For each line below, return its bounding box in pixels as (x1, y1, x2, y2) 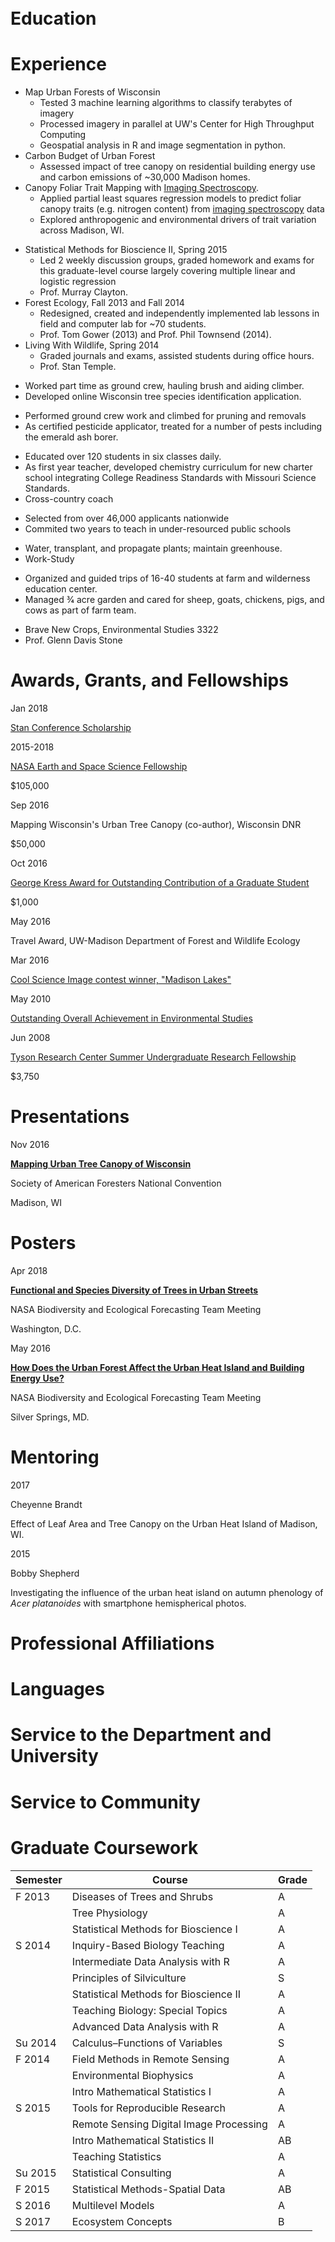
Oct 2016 (10, 857, 48, 870)
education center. (24, 583, 98, 595)
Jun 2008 (10, 1032, 51, 1044)
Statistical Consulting (71, 2166, 172, 2180)
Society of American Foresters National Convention (10, 1177, 222, 1189)
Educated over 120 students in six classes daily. (24, 451, 222, 463)
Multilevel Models (71, 2198, 155, 2212)
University (10, 1745, 99, 1768)
